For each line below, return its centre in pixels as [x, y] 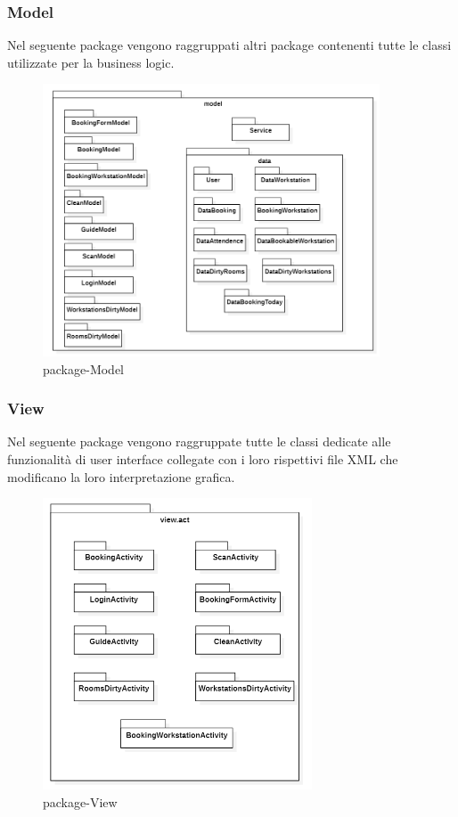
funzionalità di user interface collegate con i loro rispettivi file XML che [203, 459]
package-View [80, 801]
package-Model [83, 368]
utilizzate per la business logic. [91, 62]
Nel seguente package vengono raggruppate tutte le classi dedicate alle [199, 441]
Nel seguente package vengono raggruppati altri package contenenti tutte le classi [229, 45]
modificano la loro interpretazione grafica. [121, 476]
